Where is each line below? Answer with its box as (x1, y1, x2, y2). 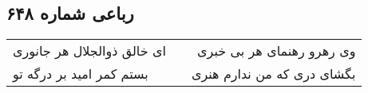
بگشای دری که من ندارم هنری (191, 64, 356, 83)
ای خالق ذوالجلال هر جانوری (13, 41, 166, 60)
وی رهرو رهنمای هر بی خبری (197, 41, 356, 60)
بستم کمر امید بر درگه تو (13, 64, 148, 83)
